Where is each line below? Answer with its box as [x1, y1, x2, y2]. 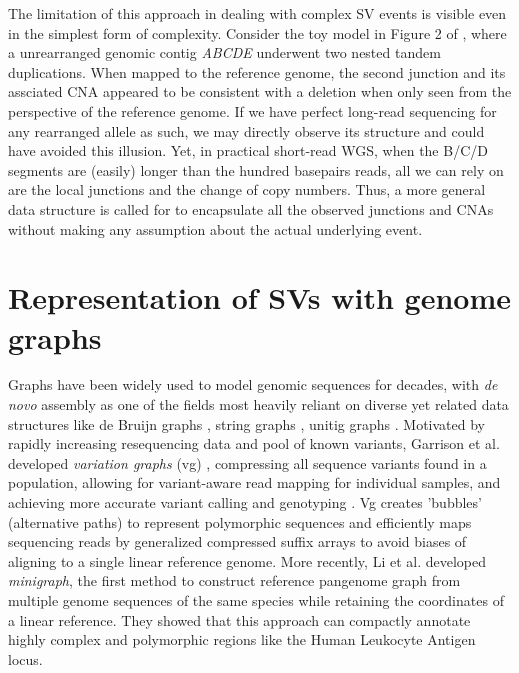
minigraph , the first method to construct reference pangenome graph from [8, 570, 461, 591]
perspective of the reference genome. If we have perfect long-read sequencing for [8, 100, 497, 121]
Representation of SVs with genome [8, 277, 512, 318]
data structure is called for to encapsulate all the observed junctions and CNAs [8, 198, 494, 219]
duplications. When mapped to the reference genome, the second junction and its [8, 61, 506, 82]
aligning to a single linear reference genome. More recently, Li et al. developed [8, 550, 487, 571]
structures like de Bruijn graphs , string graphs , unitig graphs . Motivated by [8, 413, 485, 434]
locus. [8, 648, 43, 669]
